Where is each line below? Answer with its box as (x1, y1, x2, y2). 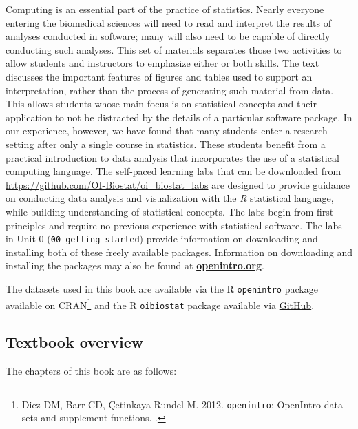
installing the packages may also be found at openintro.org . (6, 258, 264, 273)
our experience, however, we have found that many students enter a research (6, 123, 328, 138)
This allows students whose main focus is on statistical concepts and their (6, 96, 317, 111)
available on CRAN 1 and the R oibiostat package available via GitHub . (6, 295, 315, 312)
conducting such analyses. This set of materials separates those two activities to (6, 42, 342, 56)
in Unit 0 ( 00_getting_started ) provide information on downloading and (6, 231, 318, 246)
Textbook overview (6, 331, 144, 353)
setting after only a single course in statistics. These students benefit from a (6, 136, 326, 151)
